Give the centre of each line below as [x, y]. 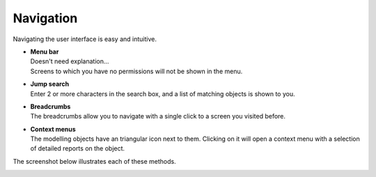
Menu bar [45, 52]
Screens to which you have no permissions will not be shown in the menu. [136, 71]
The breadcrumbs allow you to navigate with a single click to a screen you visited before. [158, 116]
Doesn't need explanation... [70, 61]
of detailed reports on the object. [78, 148]
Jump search [50, 84]
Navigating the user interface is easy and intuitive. [85, 39]
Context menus [53, 129]
